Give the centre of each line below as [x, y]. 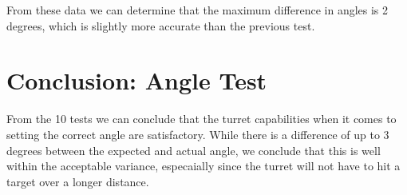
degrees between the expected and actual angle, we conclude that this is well [194, 150]
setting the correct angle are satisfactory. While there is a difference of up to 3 [198, 134]
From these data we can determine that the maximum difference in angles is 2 [198, 10]
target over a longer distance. [78, 181]
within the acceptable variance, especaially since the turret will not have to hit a [203, 166]
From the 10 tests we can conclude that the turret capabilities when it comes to [202, 119]
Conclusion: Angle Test [137, 80]
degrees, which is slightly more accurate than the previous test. [161, 25]
